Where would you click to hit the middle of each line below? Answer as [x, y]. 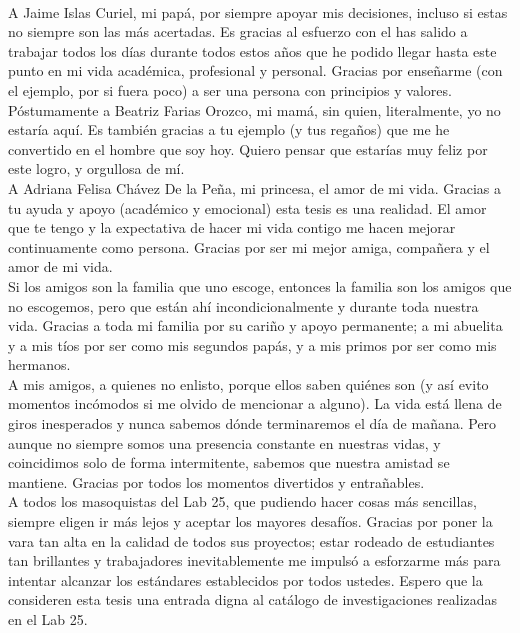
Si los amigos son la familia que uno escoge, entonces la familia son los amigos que [260, 285]
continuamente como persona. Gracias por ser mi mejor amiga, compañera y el [249, 246]
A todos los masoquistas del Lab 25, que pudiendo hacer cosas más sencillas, [242, 501]
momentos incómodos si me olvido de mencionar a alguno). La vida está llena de [255, 403]
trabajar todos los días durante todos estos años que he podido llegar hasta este [252, 50]
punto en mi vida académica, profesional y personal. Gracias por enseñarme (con [255, 70]
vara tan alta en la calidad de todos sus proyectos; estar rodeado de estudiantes [251, 540]
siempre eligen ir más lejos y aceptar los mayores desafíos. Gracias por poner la [250, 521]
